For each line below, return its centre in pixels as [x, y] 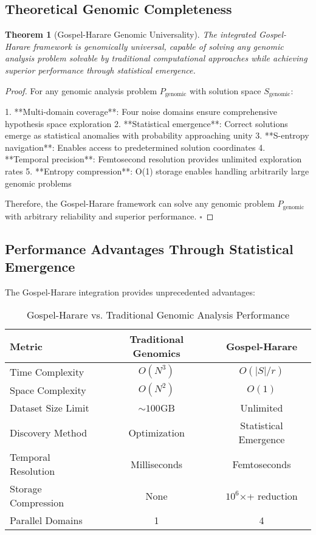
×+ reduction [268, 495]
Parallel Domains [46, 520]
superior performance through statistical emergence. [100, 70]
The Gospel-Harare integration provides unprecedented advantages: [130, 292]
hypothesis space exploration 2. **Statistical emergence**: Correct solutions [146, 123]
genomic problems [38, 183]
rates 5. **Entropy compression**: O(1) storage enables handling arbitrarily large [157, 171]
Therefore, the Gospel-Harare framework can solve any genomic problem [140, 203]
